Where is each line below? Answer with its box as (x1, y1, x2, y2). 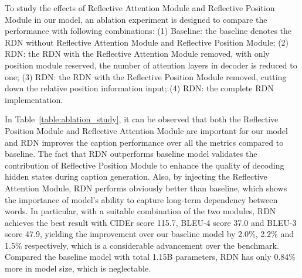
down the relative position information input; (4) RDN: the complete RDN (5, 82, 274, 94)
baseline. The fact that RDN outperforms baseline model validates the (5, 147, 257, 160)
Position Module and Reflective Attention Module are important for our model (5, 124, 288, 136)
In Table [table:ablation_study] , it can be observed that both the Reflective (5, 113, 279, 125)
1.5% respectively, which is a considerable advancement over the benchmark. (5, 239, 279, 251)
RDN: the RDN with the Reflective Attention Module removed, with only (5, 47, 270, 60)
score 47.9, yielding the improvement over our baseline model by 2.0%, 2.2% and (5, 228, 294, 240)
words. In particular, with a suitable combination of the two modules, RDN (5, 205, 276, 217)
